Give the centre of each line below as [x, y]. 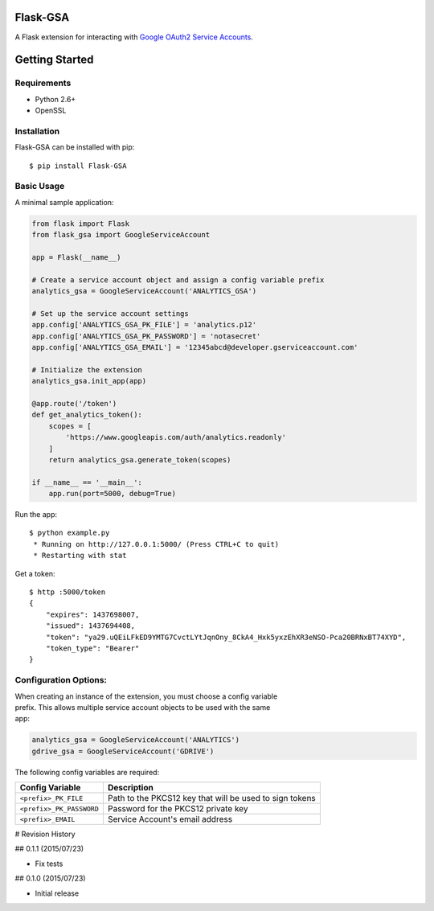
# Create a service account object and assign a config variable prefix [178, 280]
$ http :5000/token [68, 592]
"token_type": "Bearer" [92, 648]
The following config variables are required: [87, 772]
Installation [37, 131]
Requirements [43, 83]
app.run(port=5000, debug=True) [113, 494]
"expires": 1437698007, [92, 614]
